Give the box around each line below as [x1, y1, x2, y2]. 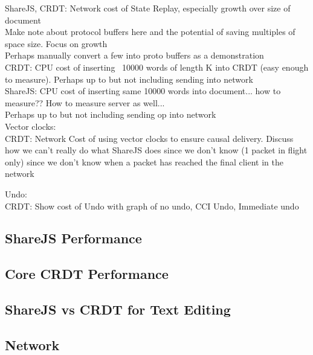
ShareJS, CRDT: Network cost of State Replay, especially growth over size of [5, 2, 291, 14]
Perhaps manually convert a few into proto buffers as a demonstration [5, 49, 264, 62]
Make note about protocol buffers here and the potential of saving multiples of [5, 25, 295, 38]
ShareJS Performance [5, 229, 142, 248]
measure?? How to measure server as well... [5, 96, 165, 109]
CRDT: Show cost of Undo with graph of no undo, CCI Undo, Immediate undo [5, 199, 299, 212]
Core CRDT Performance [5, 264, 169, 283]
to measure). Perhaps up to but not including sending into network [5, 72, 253, 85]
